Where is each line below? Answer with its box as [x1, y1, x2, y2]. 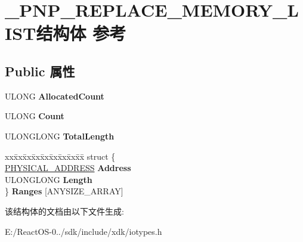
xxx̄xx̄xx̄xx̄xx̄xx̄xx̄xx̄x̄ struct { [5, 150, 116, 162]
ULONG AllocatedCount [5, 89, 104, 102]
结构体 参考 [36, 21, 126, 45]
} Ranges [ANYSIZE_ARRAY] [5, 185, 123, 197]
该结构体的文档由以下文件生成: [5, 204, 124, 217]
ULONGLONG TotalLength [5, 129, 115, 142]
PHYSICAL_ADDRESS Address [5, 162, 131, 174]
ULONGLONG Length [5, 173, 92, 185]
